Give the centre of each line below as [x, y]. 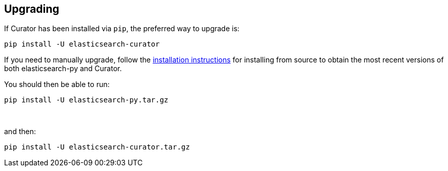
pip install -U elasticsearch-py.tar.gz [86, 100]
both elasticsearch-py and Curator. [63, 69]
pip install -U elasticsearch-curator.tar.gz [97, 147]
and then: [20, 132]
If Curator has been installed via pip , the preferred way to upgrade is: [122, 29]
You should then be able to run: [57, 84]
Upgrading [32, 9]
